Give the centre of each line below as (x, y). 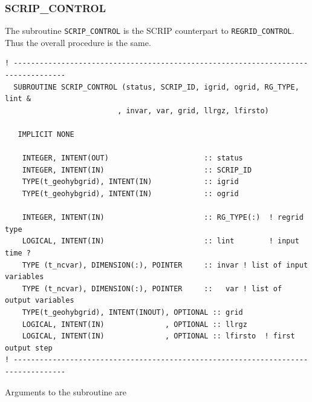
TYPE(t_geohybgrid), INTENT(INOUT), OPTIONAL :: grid (132, 312)
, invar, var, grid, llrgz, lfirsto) (193, 110)
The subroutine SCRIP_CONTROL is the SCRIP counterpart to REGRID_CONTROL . (150, 31)
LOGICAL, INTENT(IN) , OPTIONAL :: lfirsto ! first (158, 336)
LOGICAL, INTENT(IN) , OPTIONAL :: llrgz (135, 324)
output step (29, 348)
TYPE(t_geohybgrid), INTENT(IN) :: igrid (130, 182)
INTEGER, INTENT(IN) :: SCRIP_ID (137, 170)
